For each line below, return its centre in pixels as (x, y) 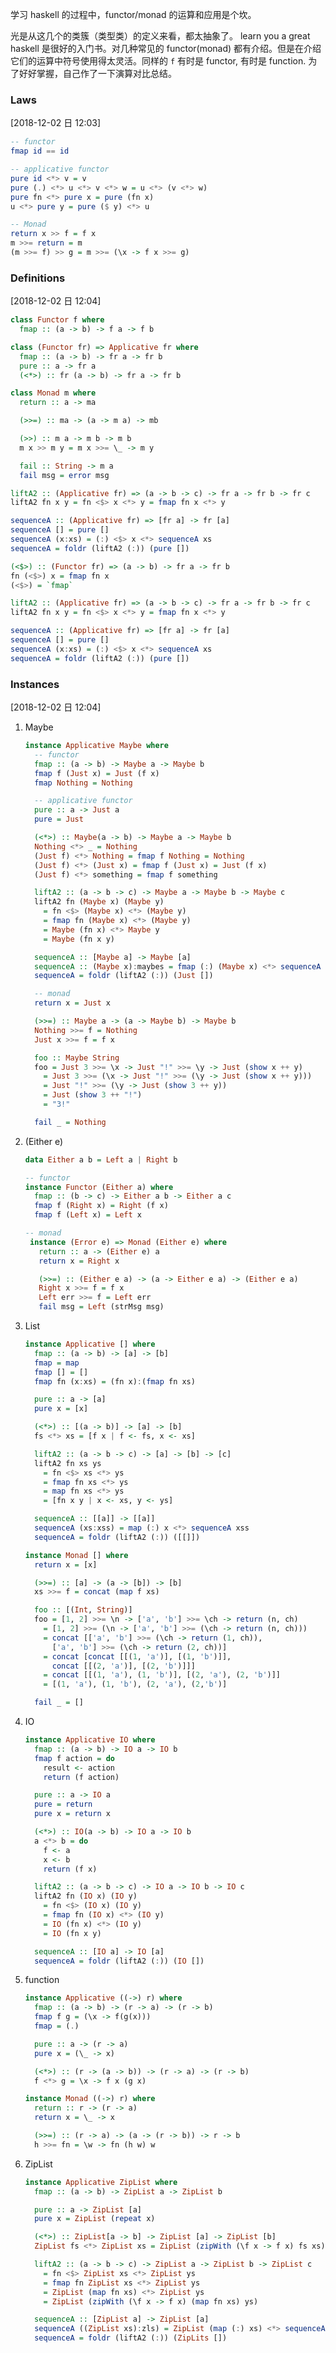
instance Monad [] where (76, 1555)
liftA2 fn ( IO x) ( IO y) (86, 1896)
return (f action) (81, 1777)
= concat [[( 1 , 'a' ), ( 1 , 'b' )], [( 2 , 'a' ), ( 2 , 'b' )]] (162, 1675)
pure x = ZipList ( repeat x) (95, 2219)
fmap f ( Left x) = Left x (88, 1215)
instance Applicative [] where (90, 1344)
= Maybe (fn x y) (79, 939)
